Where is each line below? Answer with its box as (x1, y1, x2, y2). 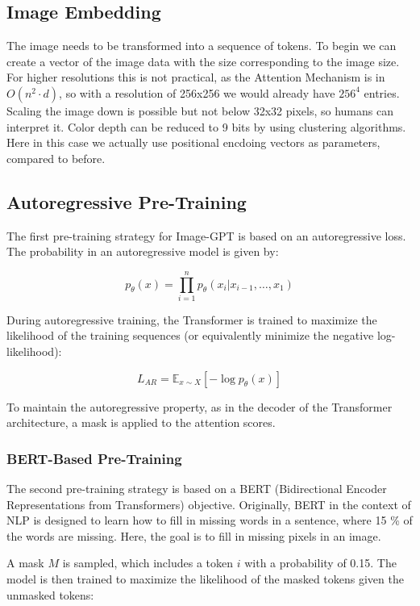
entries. (364, 84, 400, 101)
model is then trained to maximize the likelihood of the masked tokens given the (6, 570, 404, 587)
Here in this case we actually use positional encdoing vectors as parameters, (6, 134, 380, 151)
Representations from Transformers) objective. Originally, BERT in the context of (6, 495, 411, 512)
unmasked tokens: (6, 586, 94, 603)
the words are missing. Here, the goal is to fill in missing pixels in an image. (6, 527, 381, 544)
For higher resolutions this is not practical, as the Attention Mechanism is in (6, 69, 385, 86)
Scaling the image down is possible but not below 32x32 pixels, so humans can (6, 102, 393, 119)
